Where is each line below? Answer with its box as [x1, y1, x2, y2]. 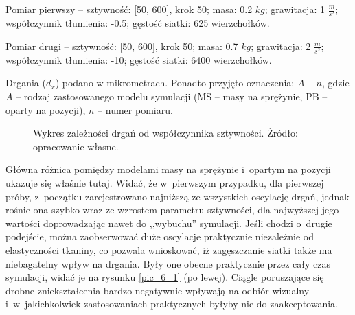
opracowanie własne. [33, 139, 119, 153]
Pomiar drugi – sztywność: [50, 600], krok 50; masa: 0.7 [5, 38, 238, 53]
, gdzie [321, 75, 350, 90]
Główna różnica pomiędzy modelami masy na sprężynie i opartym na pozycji [5, 162, 331, 176]
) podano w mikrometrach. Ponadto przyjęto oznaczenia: [55, 75, 295, 90]
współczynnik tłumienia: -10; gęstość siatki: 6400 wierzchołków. [5, 52, 272, 67]
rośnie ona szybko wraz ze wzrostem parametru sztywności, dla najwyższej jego [5, 202, 339, 217]
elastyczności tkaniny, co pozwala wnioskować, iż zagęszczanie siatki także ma [5, 243, 332, 257]
